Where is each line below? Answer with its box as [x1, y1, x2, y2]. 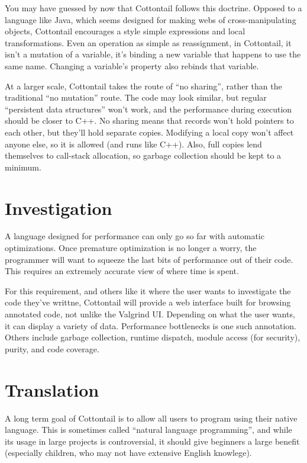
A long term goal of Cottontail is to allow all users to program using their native [5, 411, 298, 424]
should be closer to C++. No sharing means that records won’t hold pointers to [5, 114, 294, 127]
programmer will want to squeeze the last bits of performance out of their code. [5, 253, 293, 265]
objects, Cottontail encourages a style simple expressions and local [5, 25, 245, 37]
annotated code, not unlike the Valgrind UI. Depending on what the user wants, [5, 308, 295, 320]
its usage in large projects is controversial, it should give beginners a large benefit [5, 435, 300, 447]
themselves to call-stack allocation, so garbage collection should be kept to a [5, 149, 282, 162]
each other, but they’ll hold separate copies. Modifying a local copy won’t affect [5, 126, 294, 138]
